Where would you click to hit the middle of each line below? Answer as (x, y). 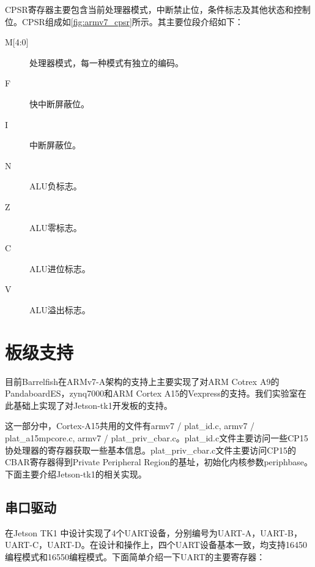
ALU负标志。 (56, 186)
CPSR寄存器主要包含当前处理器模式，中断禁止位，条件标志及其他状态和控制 (158, 9)
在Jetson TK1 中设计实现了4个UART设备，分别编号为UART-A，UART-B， (154, 532)
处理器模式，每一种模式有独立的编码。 (106, 62)
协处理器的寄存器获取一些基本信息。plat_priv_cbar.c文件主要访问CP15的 (150, 450)
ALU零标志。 (56, 227)
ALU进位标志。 (60, 268)
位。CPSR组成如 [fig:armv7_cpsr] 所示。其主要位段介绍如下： (124, 21)
